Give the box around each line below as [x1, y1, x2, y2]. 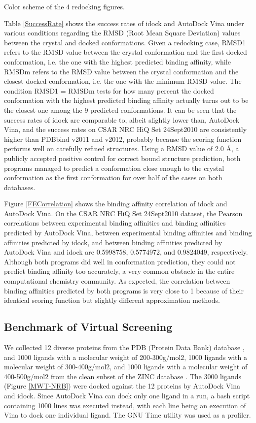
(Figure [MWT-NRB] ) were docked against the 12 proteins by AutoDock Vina [4, 381, 240, 391]
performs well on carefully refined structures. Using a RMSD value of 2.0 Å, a [4, 143, 239, 154]
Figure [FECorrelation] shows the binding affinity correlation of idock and [4, 198, 227, 209]
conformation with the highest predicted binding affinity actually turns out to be [4, 95, 249, 105]
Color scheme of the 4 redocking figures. [4, 1, 125, 11]
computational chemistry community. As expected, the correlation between [4, 276, 230, 286]
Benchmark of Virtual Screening [4, 319, 173, 334]
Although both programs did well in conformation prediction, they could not [4, 256, 236, 266]
